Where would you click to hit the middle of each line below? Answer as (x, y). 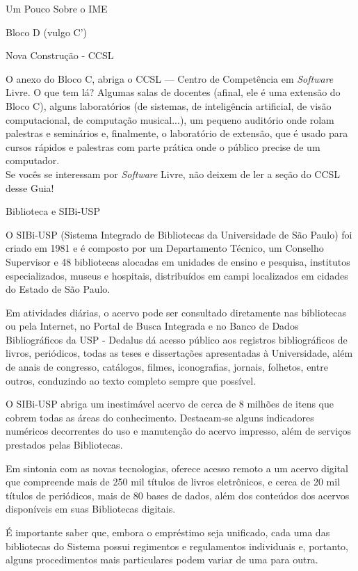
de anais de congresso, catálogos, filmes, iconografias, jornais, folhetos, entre (167, 367)
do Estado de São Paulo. (58, 289)
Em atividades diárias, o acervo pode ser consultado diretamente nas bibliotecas (176, 312)
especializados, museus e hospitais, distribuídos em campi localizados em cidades (177, 275)
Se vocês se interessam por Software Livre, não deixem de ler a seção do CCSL (173, 174)
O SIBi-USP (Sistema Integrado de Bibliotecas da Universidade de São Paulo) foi (179, 234)
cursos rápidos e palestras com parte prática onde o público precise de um (163, 146)
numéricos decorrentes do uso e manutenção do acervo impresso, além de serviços (178, 431)
